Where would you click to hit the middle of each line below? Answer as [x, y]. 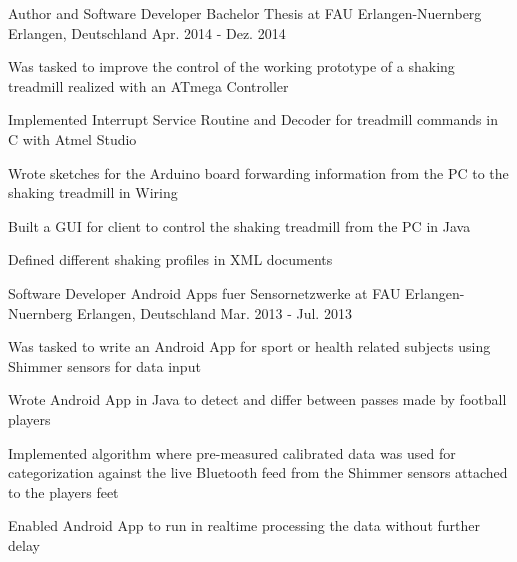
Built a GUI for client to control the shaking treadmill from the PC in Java [239, 225]
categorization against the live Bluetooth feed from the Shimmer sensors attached [258, 472]
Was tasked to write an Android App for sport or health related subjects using [249, 346]
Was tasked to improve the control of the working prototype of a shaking [231, 66]
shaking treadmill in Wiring [93, 192]
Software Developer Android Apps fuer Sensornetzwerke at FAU [204, 292]
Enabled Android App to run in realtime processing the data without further [244, 525]
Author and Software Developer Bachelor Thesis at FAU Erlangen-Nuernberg [245, 13]
